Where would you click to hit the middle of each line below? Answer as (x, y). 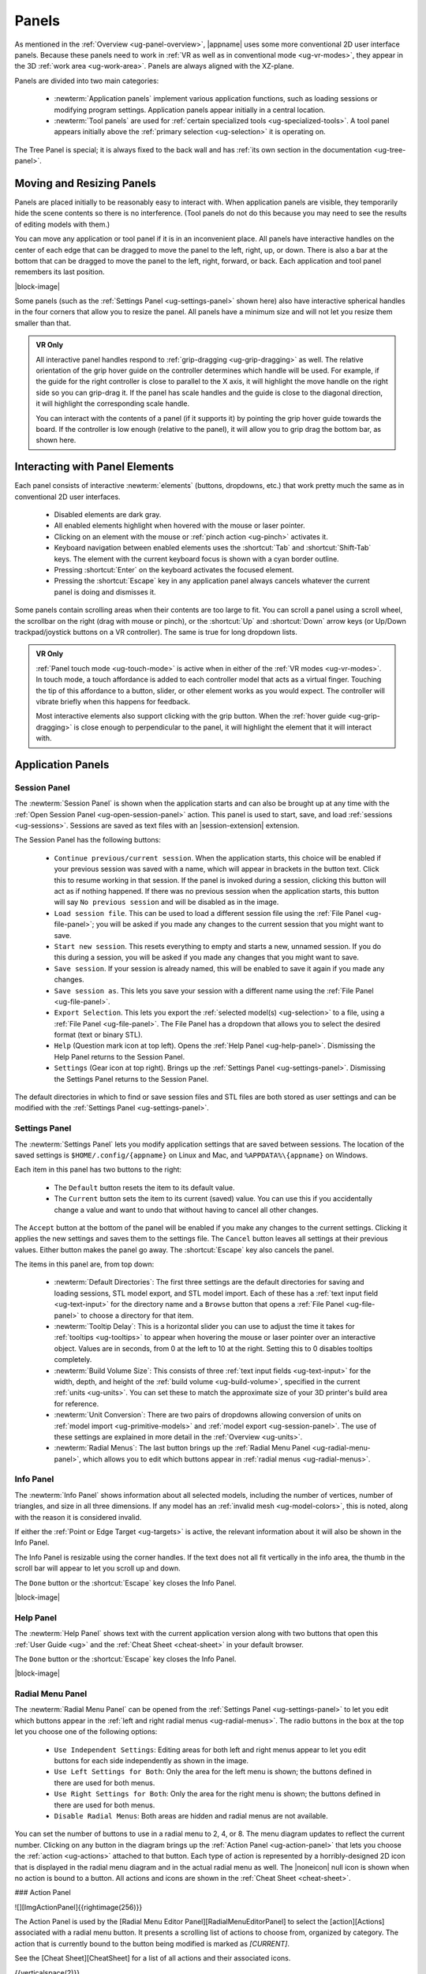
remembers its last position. (60, 272)
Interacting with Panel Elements (94, 467)
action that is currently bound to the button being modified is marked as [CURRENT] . (152, 1943)
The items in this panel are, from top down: (84, 1264)
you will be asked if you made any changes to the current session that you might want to (240, 925)
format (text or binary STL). (99, 1035)
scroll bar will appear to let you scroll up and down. (97, 1568)
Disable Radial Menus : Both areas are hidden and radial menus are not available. (191, 1815)
